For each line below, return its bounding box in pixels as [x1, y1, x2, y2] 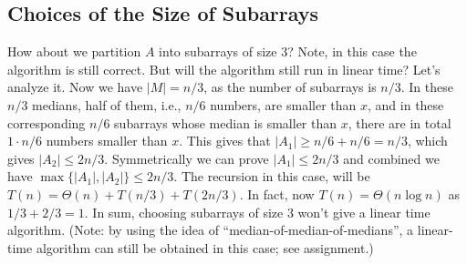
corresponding [7, 113, 86, 132]
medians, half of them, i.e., [32, 95, 182, 114]
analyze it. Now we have [7, 77, 143, 96]
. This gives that [179, 131, 271, 150]
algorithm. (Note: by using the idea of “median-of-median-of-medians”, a [7, 220, 414, 239]
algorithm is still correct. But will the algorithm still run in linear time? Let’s [7, 59, 441, 78]
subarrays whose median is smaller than [114, 113, 337, 132]
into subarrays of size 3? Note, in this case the [159, 42, 417, 61]
